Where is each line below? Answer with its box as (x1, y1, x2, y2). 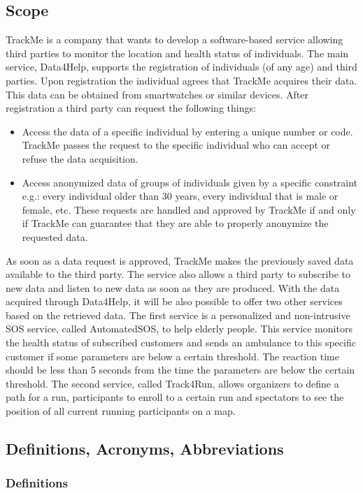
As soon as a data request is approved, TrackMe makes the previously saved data (6, 253, 354, 267)
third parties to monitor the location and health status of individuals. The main (6, 45, 349, 60)
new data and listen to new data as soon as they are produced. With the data (6, 280, 340, 295)
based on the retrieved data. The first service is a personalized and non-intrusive (6, 307, 350, 322)
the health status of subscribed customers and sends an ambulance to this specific (6, 335, 356, 350)
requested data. (22, 229, 88, 244)
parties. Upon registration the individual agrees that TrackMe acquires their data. (6, 73, 357, 87)
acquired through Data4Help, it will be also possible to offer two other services (6, 294, 343, 309)
